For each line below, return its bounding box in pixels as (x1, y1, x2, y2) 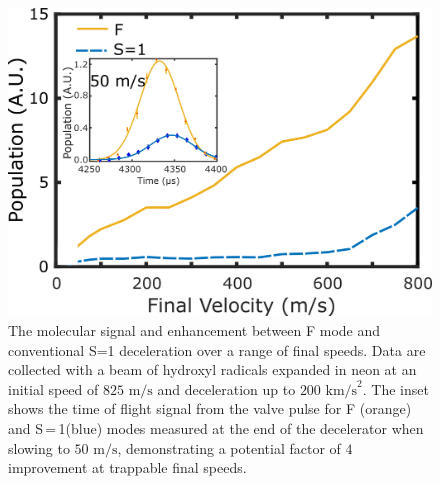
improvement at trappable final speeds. (8, 457, 247, 478)
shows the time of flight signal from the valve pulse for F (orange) (8, 398, 412, 419)
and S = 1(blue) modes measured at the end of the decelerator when (8, 418, 424, 439)
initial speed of (8, 378, 99, 399)
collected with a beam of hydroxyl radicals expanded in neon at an (8, 359, 417, 380)
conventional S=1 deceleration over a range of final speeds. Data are (8, 339, 426, 360)
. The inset (362, 378, 429, 399)
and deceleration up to (157, 378, 296, 399)
